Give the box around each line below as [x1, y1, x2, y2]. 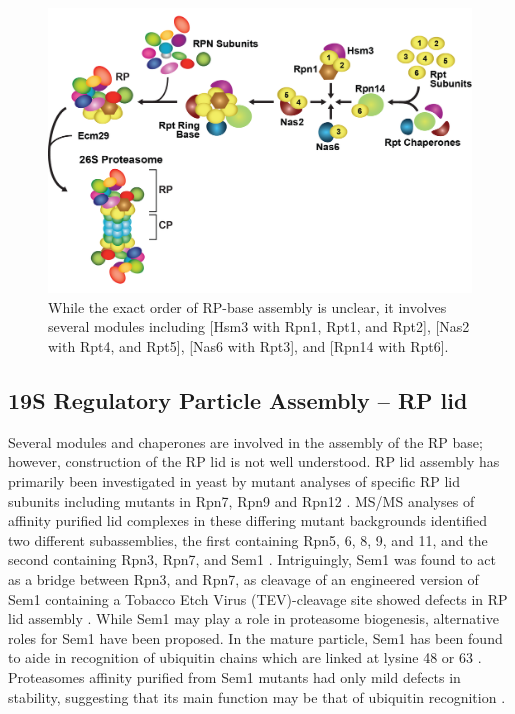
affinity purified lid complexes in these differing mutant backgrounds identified [8, 510, 488, 531]
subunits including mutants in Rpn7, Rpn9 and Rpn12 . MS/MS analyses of [8, 490, 475, 511]
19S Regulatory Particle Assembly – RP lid [8, 385, 468, 416]
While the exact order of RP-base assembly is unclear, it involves [48, 296, 447, 317]
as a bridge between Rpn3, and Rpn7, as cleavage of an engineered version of [8, 569, 479, 590]
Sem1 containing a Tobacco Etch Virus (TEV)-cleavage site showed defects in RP [8, 588, 508, 609]
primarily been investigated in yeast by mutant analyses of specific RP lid [8, 471, 460, 492]
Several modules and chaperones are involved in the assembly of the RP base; [8, 431, 483, 452]
